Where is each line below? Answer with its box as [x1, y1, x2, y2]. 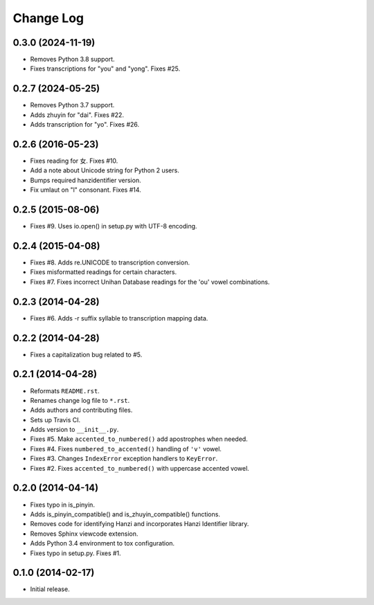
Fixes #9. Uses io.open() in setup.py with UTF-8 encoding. [30, 222, 197, 231]
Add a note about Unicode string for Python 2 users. [30, 166, 179, 174]
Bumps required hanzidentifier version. [30, 176, 141, 184]
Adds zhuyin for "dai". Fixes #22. [30, 111, 125, 119]
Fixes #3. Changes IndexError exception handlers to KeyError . [30, 454, 218, 463]
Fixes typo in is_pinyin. [30, 500, 95, 509]
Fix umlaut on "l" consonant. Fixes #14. [30, 186, 141, 194]
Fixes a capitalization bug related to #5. [30, 350, 143, 359]
